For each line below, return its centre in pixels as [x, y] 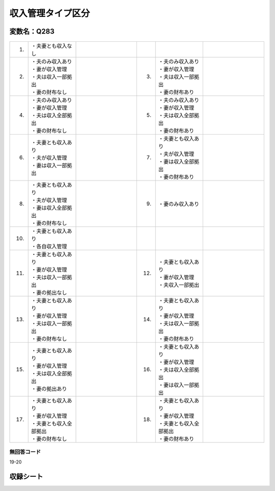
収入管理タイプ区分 [50, 13]
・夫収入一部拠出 [179, 285]
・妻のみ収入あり [179, 204]
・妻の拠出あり [49, 389]
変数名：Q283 [32, 31]
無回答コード [25, 452]
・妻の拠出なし [49, 292]
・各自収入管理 [49, 246]
